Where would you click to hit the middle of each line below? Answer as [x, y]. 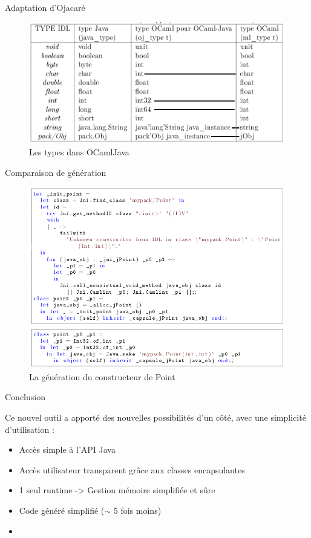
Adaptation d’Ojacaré [45, 7]
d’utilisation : [30, 429]
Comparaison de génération [56, 172]
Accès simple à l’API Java [67, 449]
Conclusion [25, 397]
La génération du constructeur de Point [102, 376]
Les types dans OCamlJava [79, 151]
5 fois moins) [137, 510]
